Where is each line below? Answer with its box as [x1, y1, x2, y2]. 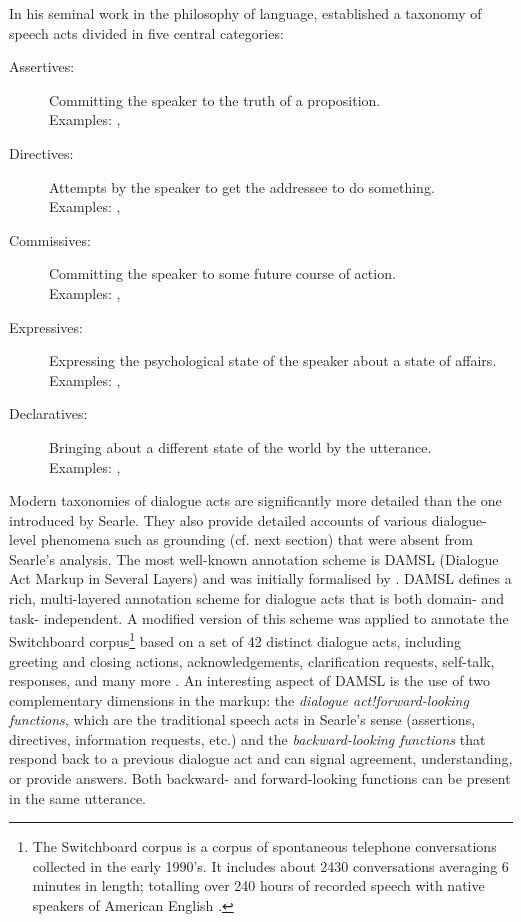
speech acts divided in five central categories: [9, 22, 284, 43]
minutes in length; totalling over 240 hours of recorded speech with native [32, 875, 485, 896]
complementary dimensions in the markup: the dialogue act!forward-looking [9, 689, 469, 710]
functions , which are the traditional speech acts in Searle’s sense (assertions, [9, 709, 476, 730]
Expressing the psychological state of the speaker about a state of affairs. [49, 350, 497, 371]
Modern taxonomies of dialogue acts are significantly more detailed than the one [9, 490, 502, 511]
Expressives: [9, 316, 83, 337]
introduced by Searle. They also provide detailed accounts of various [9, 509, 428, 530]
